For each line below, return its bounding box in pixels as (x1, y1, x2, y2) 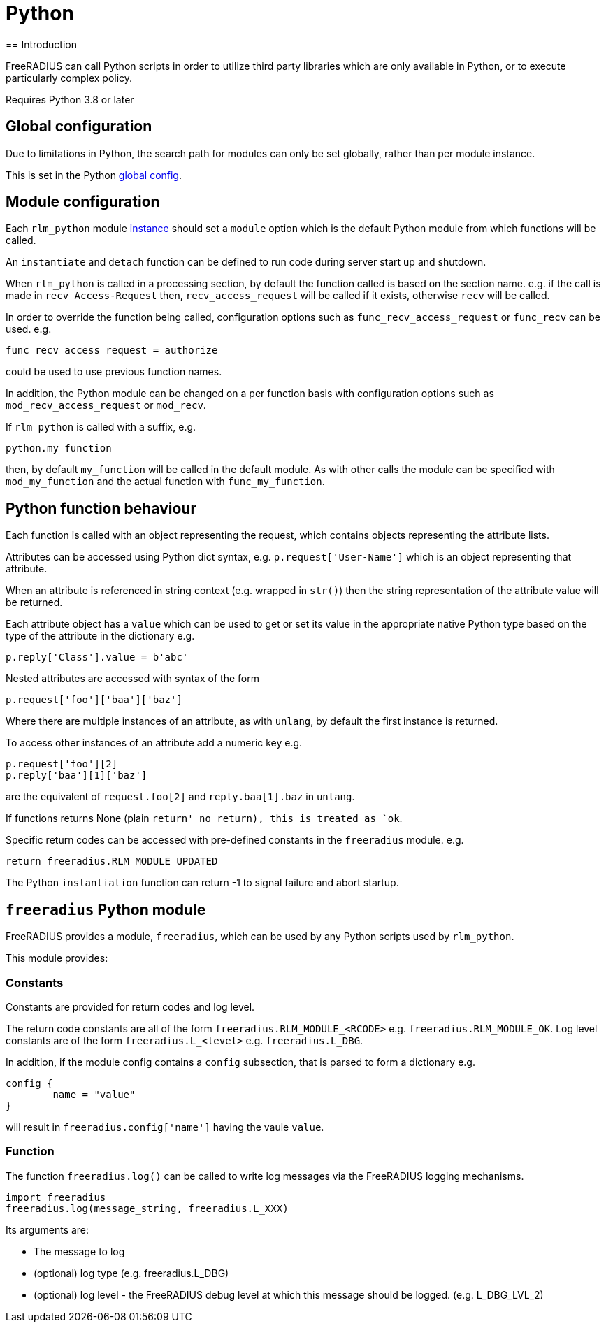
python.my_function (6, 442, 112, 454)
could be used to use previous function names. (6, 366, 222, 378)
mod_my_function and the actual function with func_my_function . (6, 475, 325, 488)
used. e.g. (6, 323, 52, 335)
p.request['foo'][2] (6, 758, 118, 770)
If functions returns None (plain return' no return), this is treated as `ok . (6, 812, 403, 825)
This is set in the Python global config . (6, 168, 182, 181)
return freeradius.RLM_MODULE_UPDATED (6, 856, 218, 867)
